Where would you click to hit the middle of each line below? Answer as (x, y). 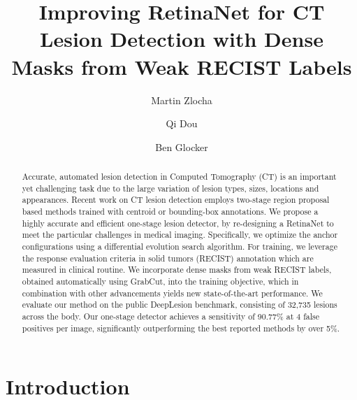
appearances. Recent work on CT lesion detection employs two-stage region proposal (176, 200)
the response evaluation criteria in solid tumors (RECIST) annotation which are (168, 258)
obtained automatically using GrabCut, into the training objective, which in (160, 281)
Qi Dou (182, 123)
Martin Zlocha (182, 100)
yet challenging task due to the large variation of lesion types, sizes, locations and (170, 188)
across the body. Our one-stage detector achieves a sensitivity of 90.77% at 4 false (171, 316)
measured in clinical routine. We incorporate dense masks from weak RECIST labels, (177, 270)
